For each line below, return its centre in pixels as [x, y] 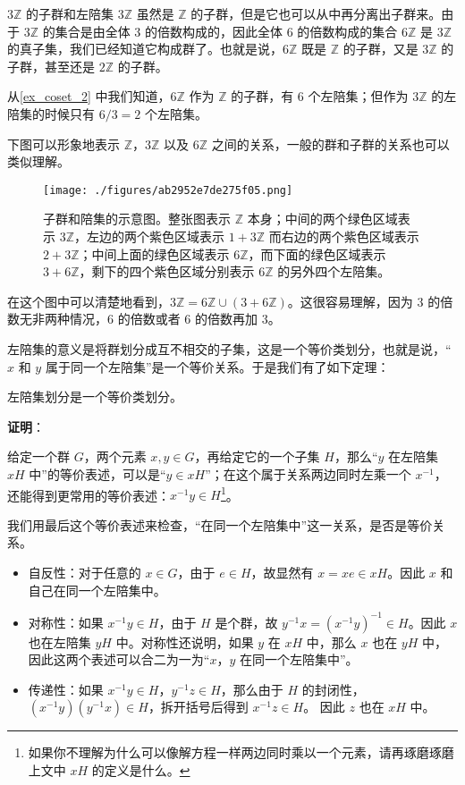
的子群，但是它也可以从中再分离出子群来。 [316, 13]
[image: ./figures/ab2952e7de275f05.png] [168, 190]
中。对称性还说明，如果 [185, 642]
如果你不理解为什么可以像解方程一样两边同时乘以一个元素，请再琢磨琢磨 [241, 752]
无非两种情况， [63, 319]
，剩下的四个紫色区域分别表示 [167, 271]
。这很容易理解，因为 [350, 301]
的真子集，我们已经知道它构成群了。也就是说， [145, 49]
